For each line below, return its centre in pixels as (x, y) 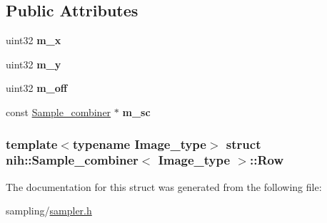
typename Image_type (139, 144)
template (32, 144)
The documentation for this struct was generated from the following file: (164, 186)
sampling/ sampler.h (49, 211)
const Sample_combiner (59, 111)
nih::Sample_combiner (72, 160)
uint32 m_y (34, 64)
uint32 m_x (34, 40)
